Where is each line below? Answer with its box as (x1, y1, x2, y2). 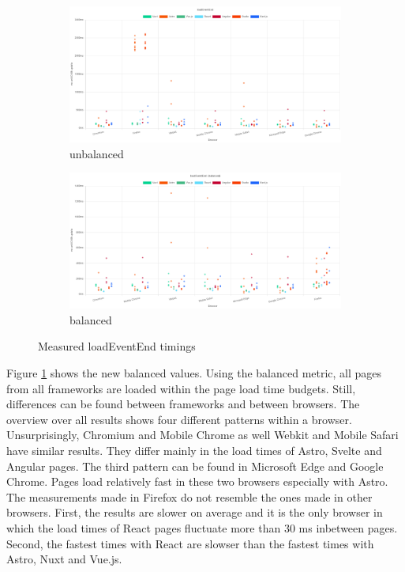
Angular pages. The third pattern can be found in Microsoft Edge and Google (6, 457, 384, 474)
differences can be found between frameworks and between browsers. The (6, 396, 360, 412)
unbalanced (69, 145, 124, 161)
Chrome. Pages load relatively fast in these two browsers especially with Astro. (6, 473, 388, 490)
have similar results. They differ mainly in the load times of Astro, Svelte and (6, 441, 382, 458)
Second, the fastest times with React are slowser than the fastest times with (6, 535, 374, 551)
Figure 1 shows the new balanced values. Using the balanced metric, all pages (6, 364, 382, 381)
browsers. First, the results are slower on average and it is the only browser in (6, 504, 383, 521)
